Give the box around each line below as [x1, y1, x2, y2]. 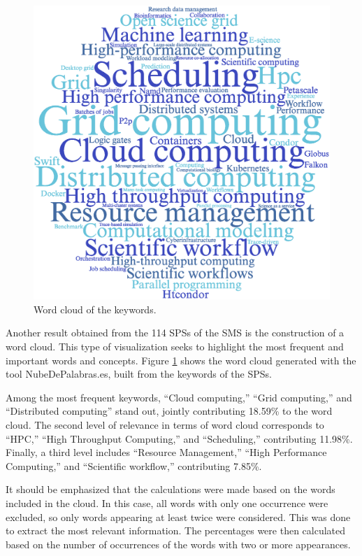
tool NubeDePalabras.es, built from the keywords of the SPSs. [6, 366, 272, 381]
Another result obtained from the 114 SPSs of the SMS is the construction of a [6, 325, 345, 340]
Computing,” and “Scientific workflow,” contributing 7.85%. [6, 458, 262, 473]
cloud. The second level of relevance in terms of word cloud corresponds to [6, 418, 324, 432]
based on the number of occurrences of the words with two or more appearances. [6, 536, 351, 551]
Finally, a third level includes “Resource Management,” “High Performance [6, 445, 327, 459]
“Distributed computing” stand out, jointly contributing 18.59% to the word [6, 404, 333, 418]
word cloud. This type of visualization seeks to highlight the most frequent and [6, 339, 344, 354]
